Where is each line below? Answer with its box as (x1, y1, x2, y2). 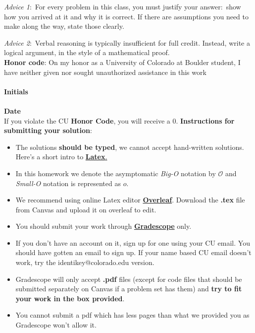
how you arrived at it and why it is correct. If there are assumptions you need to (4, 11, 249, 21)
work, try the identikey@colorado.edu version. (15, 257, 154, 267)
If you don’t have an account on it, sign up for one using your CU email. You (15, 237, 250, 248)
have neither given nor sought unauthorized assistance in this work (4, 67, 206, 77)
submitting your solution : (4, 125, 92, 135)
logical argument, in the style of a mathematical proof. (4, 47, 170, 58)
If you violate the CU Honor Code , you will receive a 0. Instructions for (4, 115, 235, 126)
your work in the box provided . (15, 293, 125, 303)
